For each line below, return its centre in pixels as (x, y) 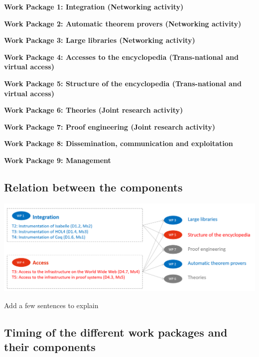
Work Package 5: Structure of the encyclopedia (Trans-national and (123, 83)
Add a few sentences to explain (51, 305)
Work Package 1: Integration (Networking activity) (94, 6)
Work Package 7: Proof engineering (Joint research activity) (110, 126)
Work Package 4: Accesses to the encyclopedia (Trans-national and (121, 57)
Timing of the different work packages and (116, 332)
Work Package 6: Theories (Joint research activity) (94, 110)
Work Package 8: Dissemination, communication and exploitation (119, 143)
